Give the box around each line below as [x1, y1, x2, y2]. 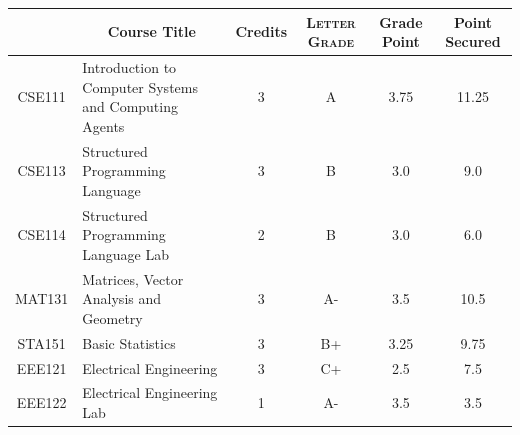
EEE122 [16, 392, 67, 413]
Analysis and [82, 288, 162, 309]
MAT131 [15, 288, 69, 309]
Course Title [107, 21, 196, 42]
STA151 [17, 332, 66, 353]
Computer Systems [82, 76, 198, 97]
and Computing [82, 96, 178, 117]
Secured [445, 31, 501, 52]
